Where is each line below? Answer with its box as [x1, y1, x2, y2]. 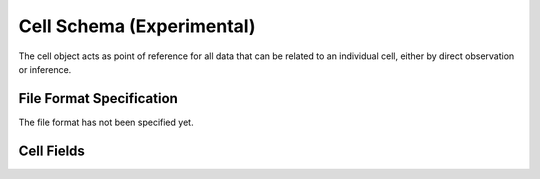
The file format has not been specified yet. [18, 116, 194, 128]
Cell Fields [18, 142, 85, 159]
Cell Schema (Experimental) [18, 15, 256, 37]
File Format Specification [18, 90, 179, 107]
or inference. [18, 63, 72, 75]
